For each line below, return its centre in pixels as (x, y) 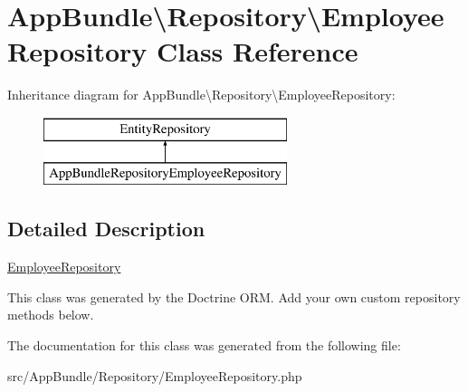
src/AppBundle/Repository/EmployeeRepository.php (155, 375)
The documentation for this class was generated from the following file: (204, 345)
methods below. (51, 315)
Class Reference (258, 51)
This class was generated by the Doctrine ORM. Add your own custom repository (234, 296)
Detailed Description (106, 229)
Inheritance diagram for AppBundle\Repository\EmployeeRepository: (201, 95)
